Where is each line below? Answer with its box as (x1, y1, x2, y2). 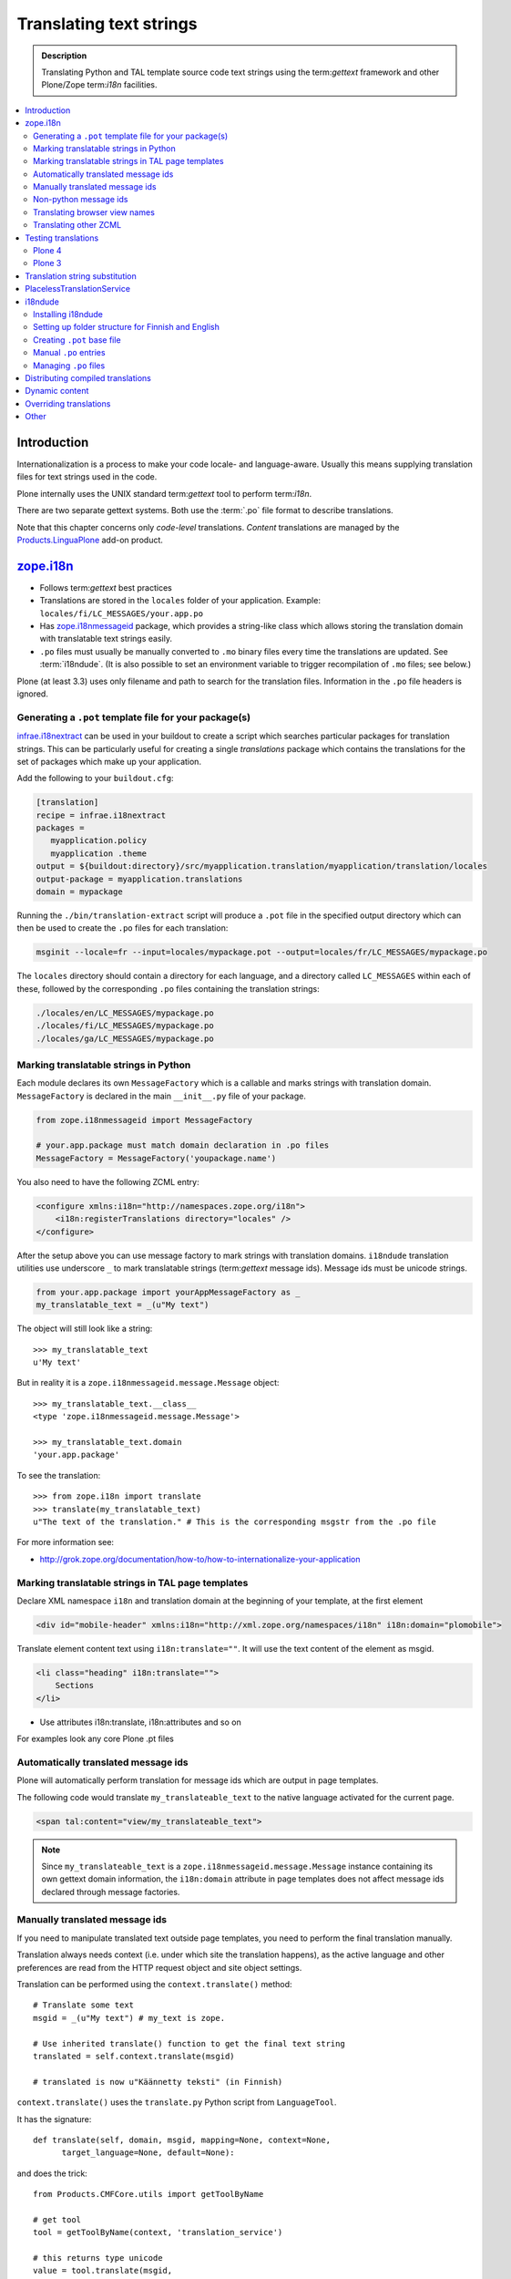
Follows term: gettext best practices (39, 582, 172, 593)
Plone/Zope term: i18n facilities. (41, 79, 158, 90)
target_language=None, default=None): (61, 2148, 236, 2158)
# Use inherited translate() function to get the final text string (33, 2038, 345, 2048)
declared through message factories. (41, 1886, 180, 1897)
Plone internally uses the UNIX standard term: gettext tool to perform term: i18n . (16, 488, 312, 499)
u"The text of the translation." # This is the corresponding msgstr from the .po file (33, 1516, 437, 1527)
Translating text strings (16, 14, 198, 34)
